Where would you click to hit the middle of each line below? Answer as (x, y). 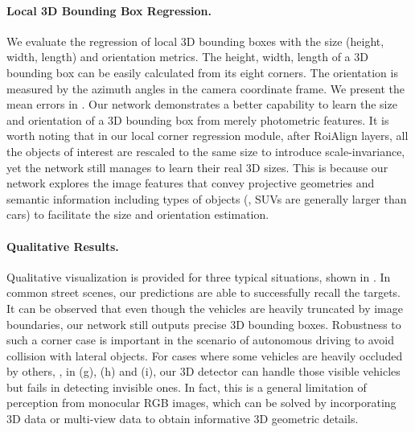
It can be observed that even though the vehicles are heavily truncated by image (205, 308)
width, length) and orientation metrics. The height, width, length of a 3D (187, 57)
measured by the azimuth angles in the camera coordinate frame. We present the (206, 88)
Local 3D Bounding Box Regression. (109, 10)
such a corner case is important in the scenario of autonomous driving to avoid (201, 340)
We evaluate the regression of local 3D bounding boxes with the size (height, (195, 41)
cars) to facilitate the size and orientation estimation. (138, 214)
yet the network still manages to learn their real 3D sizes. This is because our (197, 167)
